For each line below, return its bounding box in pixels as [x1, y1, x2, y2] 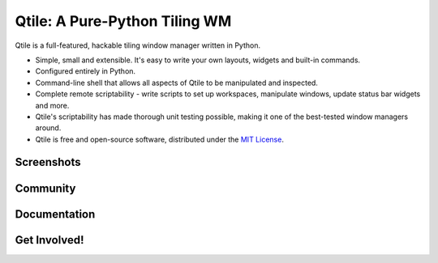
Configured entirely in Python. [35, 66, 136, 76]
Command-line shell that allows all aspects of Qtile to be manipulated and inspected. [35, 78, 318, 87]
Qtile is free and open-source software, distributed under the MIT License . [35, 134, 284, 144]
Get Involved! [15, 233, 84, 247]
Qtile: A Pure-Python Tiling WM [15, 12, 232, 30]
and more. [35, 100, 70, 110]
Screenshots [15, 155, 81, 169]
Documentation [15, 207, 96, 221]
